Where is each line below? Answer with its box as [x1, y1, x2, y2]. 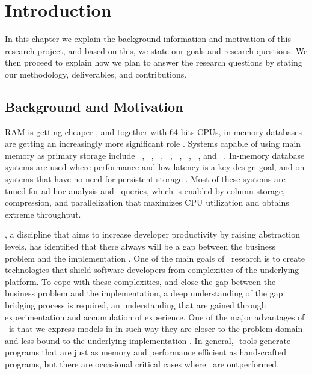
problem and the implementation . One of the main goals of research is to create [5, 251, 305, 264]
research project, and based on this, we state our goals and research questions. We [5, 44, 308, 57]
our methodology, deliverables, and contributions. [5, 67, 187, 80]
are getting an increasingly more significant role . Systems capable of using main [5, 137, 301, 150]
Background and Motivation [5, 97, 183, 115]
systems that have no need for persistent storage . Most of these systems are [5, 173, 286, 185]
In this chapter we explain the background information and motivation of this [5, 32, 291, 45]
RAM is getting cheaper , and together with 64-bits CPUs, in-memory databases [5, 125, 302, 138]
